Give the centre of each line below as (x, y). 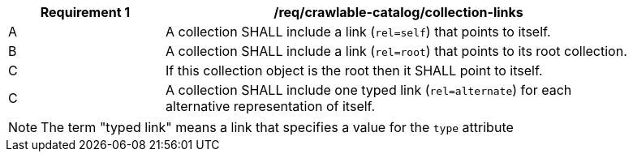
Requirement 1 (85, 12)
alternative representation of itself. (271, 106)
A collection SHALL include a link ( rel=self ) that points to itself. (358, 32)
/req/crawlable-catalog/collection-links (398, 12)
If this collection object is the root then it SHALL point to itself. (354, 70)
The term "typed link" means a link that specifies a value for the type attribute (277, 127)
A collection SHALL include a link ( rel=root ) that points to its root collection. (396, 51)
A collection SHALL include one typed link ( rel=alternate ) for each (369, 90)
